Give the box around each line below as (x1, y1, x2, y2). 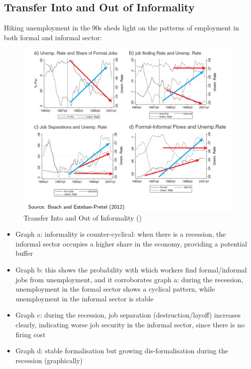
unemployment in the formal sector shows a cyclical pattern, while (15, 284, 215, 294)
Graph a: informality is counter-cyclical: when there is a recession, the (15, 229, 226, 239)
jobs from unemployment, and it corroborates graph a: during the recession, (15, 274, 243, 284)
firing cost (15, 329, 46, 339)
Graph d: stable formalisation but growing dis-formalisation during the (15, 345, 228, 356)
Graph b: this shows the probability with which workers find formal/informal (15, 264, 247, 274)
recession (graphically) (15, 355, 83, 365)
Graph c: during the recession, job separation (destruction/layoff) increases (15, 310, 241, 320)
